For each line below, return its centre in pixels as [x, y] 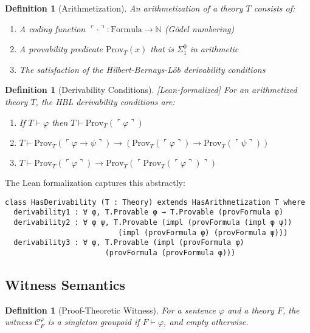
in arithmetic [214, 49]
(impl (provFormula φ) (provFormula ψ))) [203, 232]
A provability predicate [61, 49]
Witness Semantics [65, 285]
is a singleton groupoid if [94, 322]
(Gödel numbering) [199, 28]
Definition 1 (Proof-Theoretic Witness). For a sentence [110, 310]
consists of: [274, 8]
